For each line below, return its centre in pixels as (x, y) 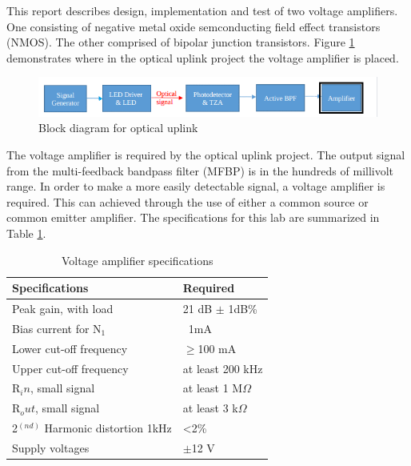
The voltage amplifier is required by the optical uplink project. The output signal (206, 154)
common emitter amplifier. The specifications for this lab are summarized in (193, 217)
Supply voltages (51, 447)
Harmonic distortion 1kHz (108, 428)
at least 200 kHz (223, 368)
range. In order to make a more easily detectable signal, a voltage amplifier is (196, 186)
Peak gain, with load (63, 308)
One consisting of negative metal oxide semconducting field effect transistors (194, 26)
